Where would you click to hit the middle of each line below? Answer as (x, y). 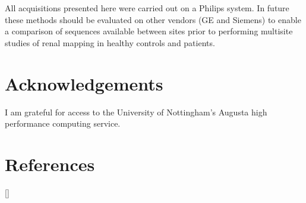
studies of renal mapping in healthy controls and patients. (110, 42)
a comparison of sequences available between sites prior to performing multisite (149, 31)
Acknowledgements (84, 83)
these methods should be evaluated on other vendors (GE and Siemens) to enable (153, 19)
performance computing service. (63, 123)
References (50, 164)
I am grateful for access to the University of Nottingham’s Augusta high (136, 112)
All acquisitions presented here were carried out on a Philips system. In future (147, 8)
